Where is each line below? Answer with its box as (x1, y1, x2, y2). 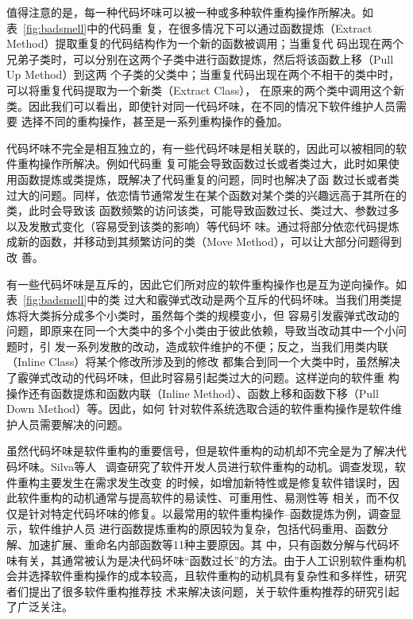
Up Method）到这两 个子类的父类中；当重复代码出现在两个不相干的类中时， (6, 66, 400, 83)
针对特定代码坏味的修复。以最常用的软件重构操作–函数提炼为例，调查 (28, 504, 390, 521)
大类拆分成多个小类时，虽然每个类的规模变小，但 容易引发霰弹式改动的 (28, 306, 399, 323)
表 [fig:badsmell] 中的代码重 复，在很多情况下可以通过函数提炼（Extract (6, 19, 372, 36)
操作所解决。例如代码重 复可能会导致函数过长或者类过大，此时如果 (39, 155, 388, 172)
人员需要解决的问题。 (17, 415, 129, 432)
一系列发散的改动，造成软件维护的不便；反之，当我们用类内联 (65, 337, 388, 354)
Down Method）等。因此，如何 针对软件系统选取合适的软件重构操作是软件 (6, 400, 391, 417)
